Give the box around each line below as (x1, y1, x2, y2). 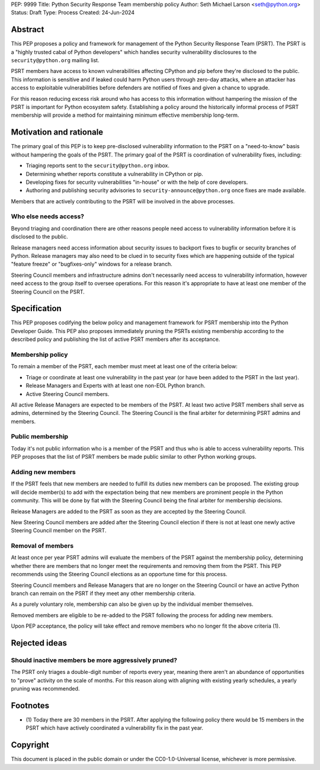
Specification (11, 303, 62, 314)
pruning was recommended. (11, 685, 80, 692)
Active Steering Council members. (25, 390, 110, 397)
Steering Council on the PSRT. (11, 288, 85, 295)
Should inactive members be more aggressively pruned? (11, 656, 178, 664)
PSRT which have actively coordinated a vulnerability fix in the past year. (25, 724, 204, 731)
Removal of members (11, 542, 74, 550)
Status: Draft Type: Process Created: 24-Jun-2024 (11, 9, 135, 16)
